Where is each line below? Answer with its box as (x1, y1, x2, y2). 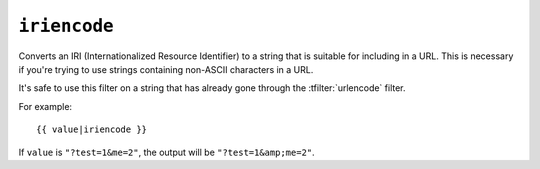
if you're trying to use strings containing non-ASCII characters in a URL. (18, 63, 314, 75)
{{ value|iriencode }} (36, 124, 148, 135)
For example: (18, 100, 73, 112)
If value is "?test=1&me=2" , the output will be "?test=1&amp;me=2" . (18, 146, 315, 158)
